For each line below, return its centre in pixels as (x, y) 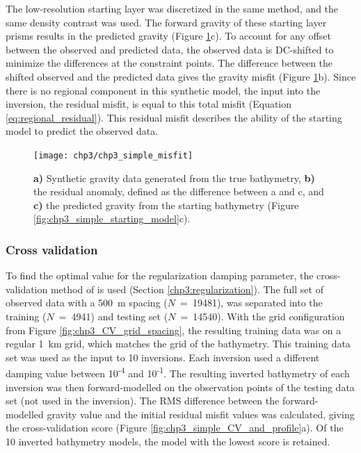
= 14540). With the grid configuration (263, 316)
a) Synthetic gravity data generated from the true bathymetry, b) (174, 178)
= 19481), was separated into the (251, 303)
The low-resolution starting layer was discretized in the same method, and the (172, 8)
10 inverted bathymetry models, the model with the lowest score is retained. (168, 441)
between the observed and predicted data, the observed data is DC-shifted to (170, 49)
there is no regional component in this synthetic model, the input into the (163, 90)
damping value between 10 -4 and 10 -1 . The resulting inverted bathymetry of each (178, 372)
